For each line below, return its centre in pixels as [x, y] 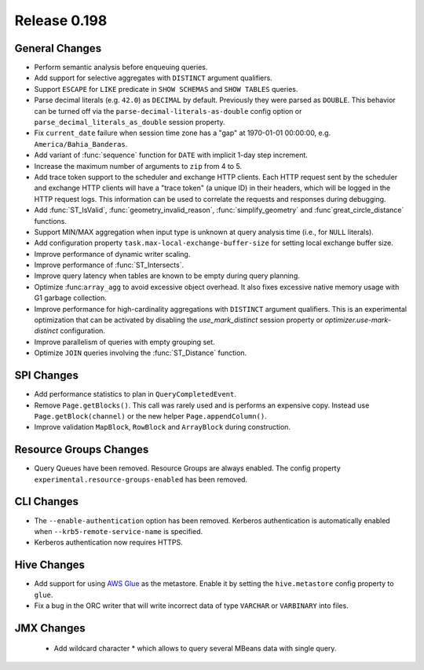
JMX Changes [50, 628]
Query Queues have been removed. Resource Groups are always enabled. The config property [187, 468]
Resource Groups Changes [82, 450]
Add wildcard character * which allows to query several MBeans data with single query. [195, 649]
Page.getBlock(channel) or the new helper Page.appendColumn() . [150, 416]
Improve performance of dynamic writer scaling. [112, 254]
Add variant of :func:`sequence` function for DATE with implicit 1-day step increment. [171, 155]
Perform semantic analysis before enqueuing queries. [121, 68]
